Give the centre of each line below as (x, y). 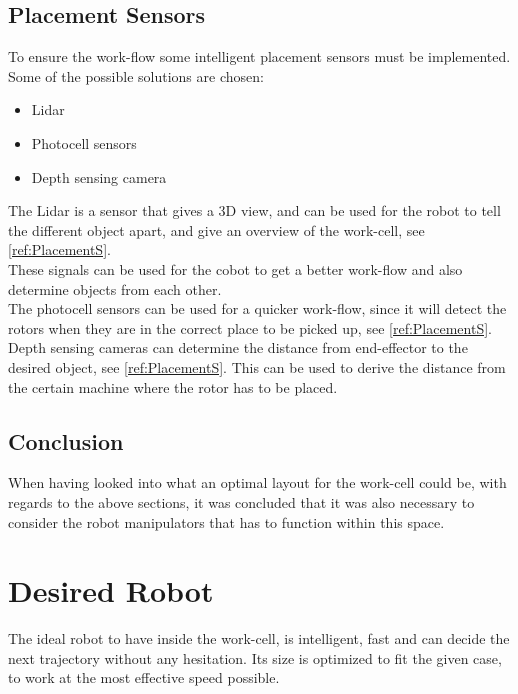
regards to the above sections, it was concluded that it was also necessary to (241, 501)
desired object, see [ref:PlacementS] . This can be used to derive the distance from (257, 366)
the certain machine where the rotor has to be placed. (173, 386)
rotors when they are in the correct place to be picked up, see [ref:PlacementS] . (250, 327)
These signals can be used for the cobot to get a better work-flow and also (235, 268)
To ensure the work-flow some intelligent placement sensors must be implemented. (259, 56)
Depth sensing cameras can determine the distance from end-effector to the (238, 347)
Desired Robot (111, 590)
